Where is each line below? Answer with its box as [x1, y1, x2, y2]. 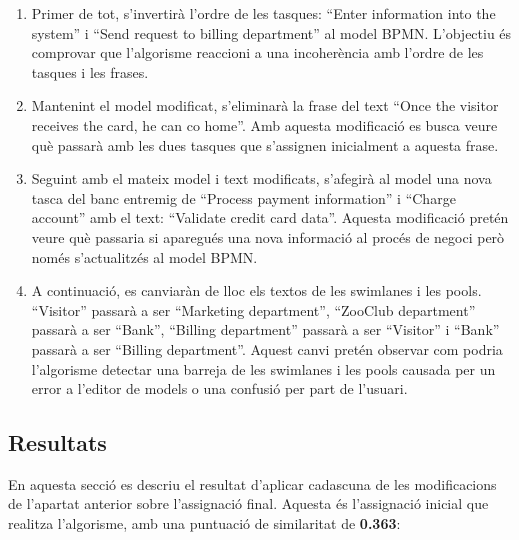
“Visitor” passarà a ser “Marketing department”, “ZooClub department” [31, 299, 476, 320]
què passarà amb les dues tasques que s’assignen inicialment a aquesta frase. [31, 134, 499, 155]
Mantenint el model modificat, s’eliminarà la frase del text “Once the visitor [31, 95, 499, 116]
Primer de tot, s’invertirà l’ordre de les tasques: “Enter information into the [31, 3, 496, 23]
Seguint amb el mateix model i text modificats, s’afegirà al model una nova [31, 168, 492, 189]
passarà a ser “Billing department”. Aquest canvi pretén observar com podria [31, 338, 503, 359]
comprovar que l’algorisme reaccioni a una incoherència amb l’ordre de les [31, 42, 484, 63]
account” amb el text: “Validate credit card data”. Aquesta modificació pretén [31, 207, 509, 228]
